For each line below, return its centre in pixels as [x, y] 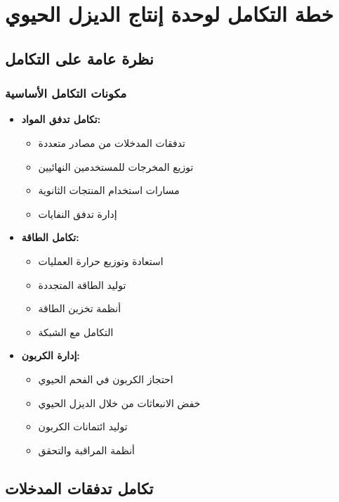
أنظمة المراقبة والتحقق [87, 450]
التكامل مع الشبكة [76, 332]
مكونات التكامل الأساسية [66, 93]
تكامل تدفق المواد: [61, 119]
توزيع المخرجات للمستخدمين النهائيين [116, 166]
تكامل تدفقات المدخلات [79, 488]
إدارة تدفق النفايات [78, 213]
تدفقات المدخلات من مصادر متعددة [112, 142]
